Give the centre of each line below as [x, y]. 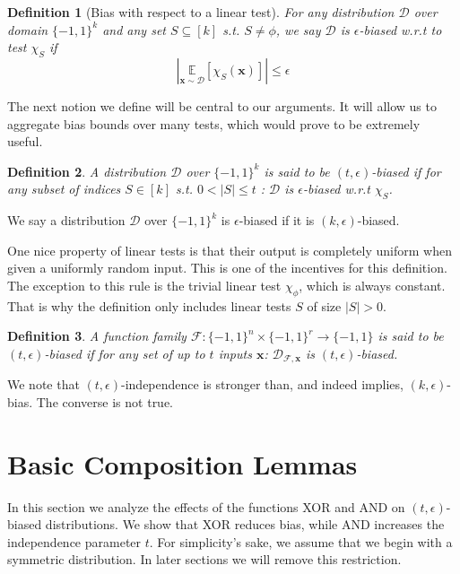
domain [28, 29]
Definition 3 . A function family [97, 336]
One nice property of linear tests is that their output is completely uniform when [230, 250]
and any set [134, 29]
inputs [235, 353]
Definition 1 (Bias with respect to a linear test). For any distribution [201, 12]
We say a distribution [66, 220]
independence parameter [74, 541]
